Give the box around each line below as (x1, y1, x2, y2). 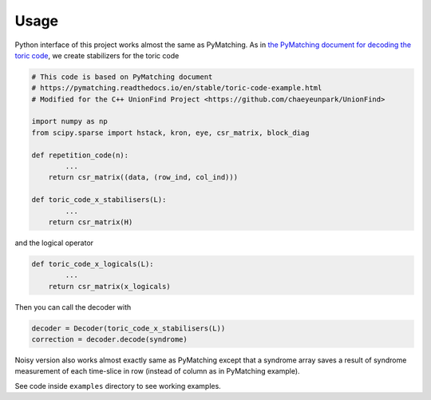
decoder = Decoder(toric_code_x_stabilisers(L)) (31, 323, 226, 333)
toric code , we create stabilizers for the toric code (14, 50, 180, 60)
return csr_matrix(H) (48, 218, 133, 227)
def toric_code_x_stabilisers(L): (31, 196, 167, 204)
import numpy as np (31, 117, 108, 126)
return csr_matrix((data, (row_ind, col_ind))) (48, 172, 239, 182)
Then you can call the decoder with (14, 302, 132, 311)
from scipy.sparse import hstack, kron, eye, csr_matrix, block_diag (31, 128, 310, 137)
